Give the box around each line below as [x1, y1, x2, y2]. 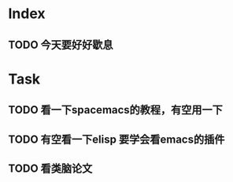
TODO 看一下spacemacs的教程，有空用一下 [8, 103, 223, 117]
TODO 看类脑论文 [8, 162, 93, 175]
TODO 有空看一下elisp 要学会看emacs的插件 [8, 132, 225, 146]
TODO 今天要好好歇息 [8, 38, 113, 51]
